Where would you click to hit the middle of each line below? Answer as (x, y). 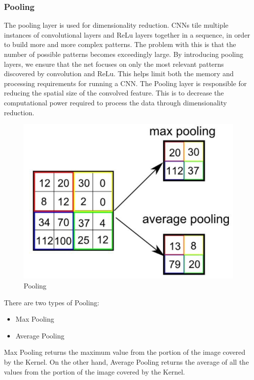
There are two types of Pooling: (52, 302)
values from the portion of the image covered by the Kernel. (94, 371)
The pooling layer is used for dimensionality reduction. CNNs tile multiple (116, 25)
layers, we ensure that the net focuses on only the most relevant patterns (114, 64)
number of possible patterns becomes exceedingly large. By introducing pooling (124, 54)
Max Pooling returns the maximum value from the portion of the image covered (125, 352)
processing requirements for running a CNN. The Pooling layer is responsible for (126, 83)
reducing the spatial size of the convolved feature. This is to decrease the (114, 93)
